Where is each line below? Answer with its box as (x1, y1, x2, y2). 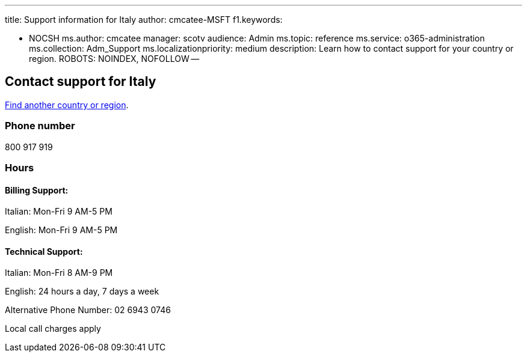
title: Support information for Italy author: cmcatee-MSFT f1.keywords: (5, 14, 283, 25)
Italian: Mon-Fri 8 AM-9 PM (5, 267, 113, 278)
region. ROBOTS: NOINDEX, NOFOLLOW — (29, 53, 200, 64)
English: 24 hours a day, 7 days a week (5, 286, 159, 297)
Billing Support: (5, 185, 69, 195)
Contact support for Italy (5, 74, 156, 90)
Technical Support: (5, 246, 83, 257)
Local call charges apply (5, 323, 101, 334)
